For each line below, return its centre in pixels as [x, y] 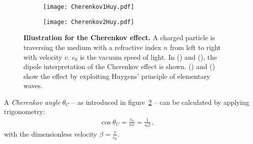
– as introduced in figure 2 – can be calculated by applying [161, 102]
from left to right [195, 47]
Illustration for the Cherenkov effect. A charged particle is [119, 37]
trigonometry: [24, 111]
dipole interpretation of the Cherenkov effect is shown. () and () [119, 66]
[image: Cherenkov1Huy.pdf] [89, 7]
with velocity [43, 57]
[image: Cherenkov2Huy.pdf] [89, 22]
